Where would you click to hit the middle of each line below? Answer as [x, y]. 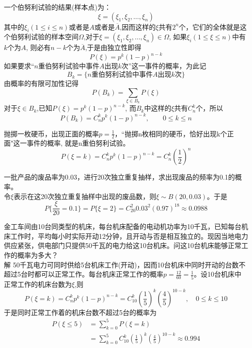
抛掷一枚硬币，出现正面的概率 [51, 133]
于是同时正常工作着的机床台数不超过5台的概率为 [80, 312]
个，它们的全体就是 [210, 26]
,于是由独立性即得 [113, 47]
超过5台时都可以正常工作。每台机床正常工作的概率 [84, 274]
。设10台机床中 [218, 274]
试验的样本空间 [55, 37]
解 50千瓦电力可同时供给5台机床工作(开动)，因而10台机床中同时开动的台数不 [125, 264]
